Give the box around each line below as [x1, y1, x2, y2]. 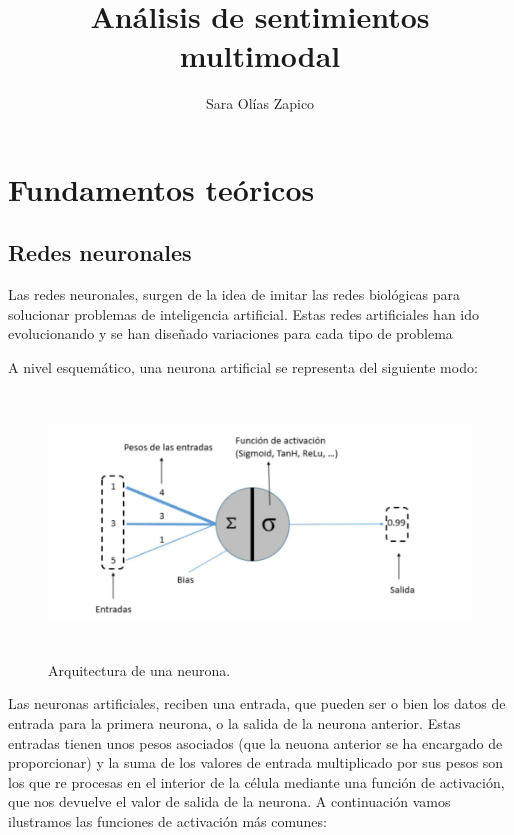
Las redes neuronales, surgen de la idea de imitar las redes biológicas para [8, 284, 461, 305]
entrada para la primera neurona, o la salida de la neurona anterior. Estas [8, 713, 461, 734]
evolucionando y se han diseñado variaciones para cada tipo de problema [8, 323, 453, 344]
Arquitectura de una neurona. [48, 659, 231, 680]
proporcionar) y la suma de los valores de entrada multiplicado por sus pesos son [8, 752, 504, 773]
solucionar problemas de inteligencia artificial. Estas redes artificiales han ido [8, 303, 480, 324]
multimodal [179, 35, 341, 76]
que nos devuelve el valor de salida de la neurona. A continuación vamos [8, 791, 451, 812]
